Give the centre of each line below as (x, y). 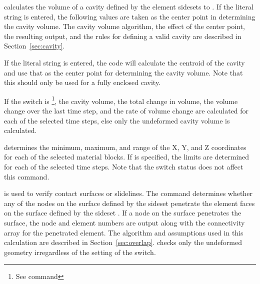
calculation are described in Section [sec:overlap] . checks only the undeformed (123, 242)
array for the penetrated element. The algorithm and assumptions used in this (124, 232)
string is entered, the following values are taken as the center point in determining (130, 16)
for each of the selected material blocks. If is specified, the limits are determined (127, 157)
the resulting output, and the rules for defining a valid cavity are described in (123, 36)
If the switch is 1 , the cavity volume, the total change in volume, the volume (121, 100)
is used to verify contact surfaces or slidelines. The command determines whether (128, 193)
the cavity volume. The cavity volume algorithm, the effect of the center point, (124, 26)
